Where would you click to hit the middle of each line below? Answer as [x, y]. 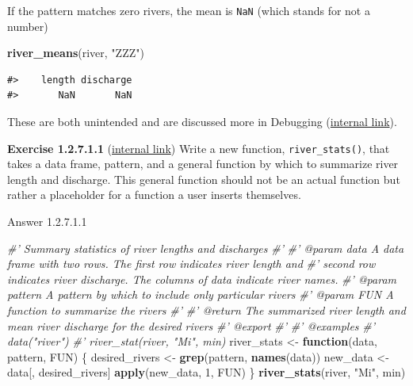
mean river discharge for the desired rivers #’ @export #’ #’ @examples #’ [191, 325]
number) [28, 26]
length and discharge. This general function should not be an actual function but [204, 179]
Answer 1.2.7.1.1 [47, 222]
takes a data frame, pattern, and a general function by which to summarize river [203, 164]
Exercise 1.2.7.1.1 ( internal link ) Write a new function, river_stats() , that [199, 148]
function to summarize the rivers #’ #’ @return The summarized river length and [206, 310]
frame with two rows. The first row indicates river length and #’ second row [191, 264]
